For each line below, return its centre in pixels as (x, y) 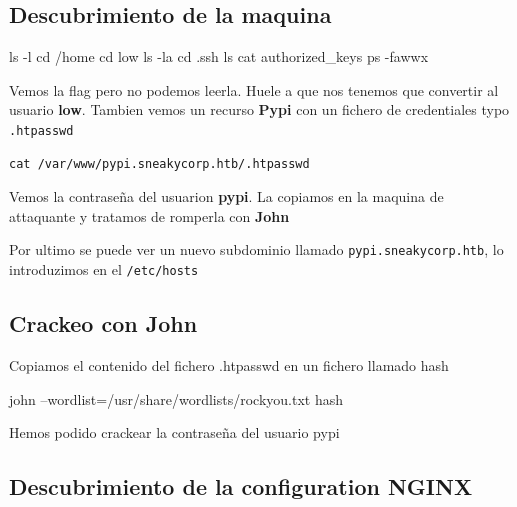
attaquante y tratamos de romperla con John (149, 215)
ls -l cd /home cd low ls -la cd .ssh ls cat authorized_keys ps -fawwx (219, 56)
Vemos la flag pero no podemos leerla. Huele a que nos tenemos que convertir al (254, 89)
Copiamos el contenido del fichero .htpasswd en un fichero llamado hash (229, 364)
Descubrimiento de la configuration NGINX (241, 486)
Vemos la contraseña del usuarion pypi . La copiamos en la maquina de (226, 196)
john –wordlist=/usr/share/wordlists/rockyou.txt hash (176, 398)
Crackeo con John (103, 323)
